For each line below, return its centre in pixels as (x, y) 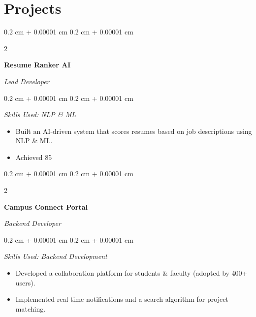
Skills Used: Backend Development (56, 256)
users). (25, 282)
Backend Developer (32, 223)
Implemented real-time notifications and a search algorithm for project (122, 299)
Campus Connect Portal (46, 206)
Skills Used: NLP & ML (40, 114)
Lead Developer (27, 81)
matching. (31, 308)
